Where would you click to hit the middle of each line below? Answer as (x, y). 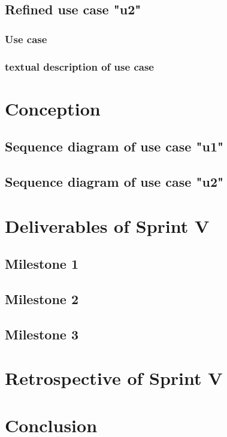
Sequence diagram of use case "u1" (114, 146)
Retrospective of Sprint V (114, 378)
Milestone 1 (42, 264)
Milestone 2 (42, 298)
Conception (53, 108)
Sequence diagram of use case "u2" (114, 182)
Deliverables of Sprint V (107, 225)
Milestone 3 (42, 334)
